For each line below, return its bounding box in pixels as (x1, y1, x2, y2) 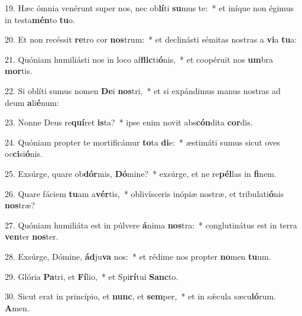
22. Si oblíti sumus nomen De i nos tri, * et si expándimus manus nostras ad (5, 84, 281, 96)
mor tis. (5, 65, 33, 77)
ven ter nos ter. (5, 230, 59, 243)
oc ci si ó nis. (5, 147, 43, 160)
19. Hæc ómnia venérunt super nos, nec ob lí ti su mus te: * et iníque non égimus (5, 2, 294, 14)
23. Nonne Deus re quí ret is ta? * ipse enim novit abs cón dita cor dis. (5, 116, 253, 128)
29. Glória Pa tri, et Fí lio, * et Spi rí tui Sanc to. (5, 270, 178, 282)
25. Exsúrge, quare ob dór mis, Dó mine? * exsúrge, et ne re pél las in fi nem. (5, 167, 277, 179)
